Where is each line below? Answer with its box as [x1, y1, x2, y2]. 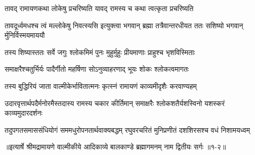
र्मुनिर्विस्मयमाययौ [5, 30, 45, 40]
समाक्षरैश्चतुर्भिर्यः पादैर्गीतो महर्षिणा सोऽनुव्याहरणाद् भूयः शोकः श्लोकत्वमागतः [5, 64, 189, 74]
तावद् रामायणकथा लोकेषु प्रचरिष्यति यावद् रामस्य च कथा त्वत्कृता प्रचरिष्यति [5, 3, 194, 13]
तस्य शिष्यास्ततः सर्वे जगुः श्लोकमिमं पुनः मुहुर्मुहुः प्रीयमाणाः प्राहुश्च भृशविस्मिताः [5, 46, 195, 57]
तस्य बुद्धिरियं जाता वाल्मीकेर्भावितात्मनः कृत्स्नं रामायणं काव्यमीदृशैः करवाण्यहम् [5, 80, 197, 91]
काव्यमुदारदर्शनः [5, 108, 42, 118]
